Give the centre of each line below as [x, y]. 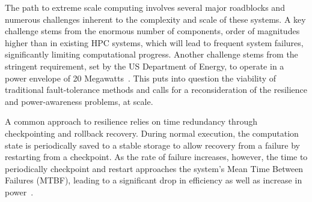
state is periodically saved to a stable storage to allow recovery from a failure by [152, 145]
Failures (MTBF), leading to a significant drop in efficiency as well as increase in [154, 180]
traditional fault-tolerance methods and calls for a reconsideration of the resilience [156, 90]
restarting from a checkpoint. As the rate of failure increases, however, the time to [156, 157]
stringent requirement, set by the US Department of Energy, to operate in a [145, 66]
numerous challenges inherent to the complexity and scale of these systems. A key [155, 19]
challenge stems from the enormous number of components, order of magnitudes [152, 31]
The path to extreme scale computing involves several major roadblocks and [145, 7]
